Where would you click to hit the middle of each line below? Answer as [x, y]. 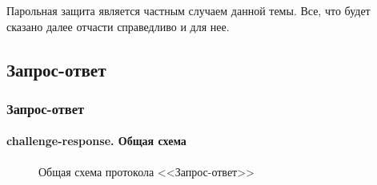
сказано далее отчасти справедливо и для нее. [118, 26]
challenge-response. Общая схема [96, 141]
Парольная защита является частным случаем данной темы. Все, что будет [188, 10]
